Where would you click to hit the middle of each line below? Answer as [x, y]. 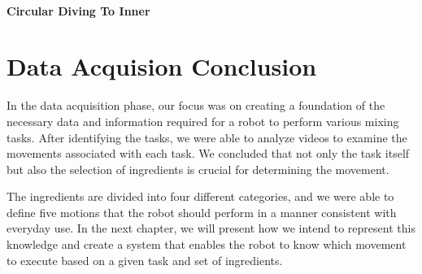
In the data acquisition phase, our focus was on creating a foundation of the [196, 105]
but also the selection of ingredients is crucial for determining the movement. [198, 169]
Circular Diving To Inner [78, 10]
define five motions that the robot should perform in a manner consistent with [202, 212]
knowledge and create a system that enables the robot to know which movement [207, 244]
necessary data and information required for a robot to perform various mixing [203, 121]
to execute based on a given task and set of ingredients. [145, 260]
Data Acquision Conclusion [162, 66]
